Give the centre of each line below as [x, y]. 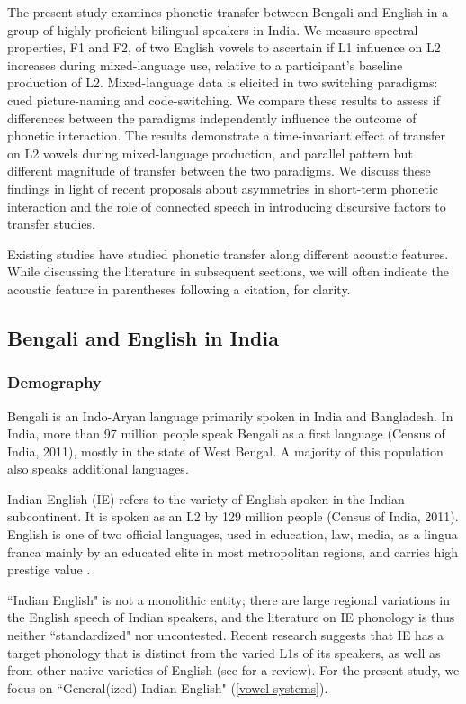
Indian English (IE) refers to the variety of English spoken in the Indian [206, 498]
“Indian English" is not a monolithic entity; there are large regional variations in [229, 599]
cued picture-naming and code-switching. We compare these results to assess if [224, 99]
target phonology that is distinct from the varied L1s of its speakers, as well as [224, 652]
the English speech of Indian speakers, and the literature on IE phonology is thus [231, 617]
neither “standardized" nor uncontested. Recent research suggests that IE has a [226, 635]
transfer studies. [51, 224]
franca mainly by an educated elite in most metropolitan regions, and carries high [233, 551]
